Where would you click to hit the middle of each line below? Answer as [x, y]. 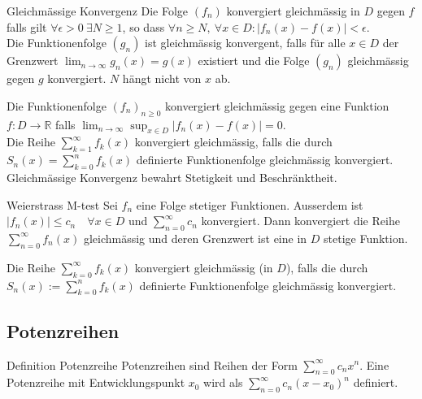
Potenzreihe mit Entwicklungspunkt [96, 382]
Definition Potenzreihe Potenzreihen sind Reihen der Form [152, 364]
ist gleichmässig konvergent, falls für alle [245, 43]
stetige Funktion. [366, 238]
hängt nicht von [162, 78]
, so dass [144, 26]
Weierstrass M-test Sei [62, 204]
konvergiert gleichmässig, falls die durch [233, 142]
